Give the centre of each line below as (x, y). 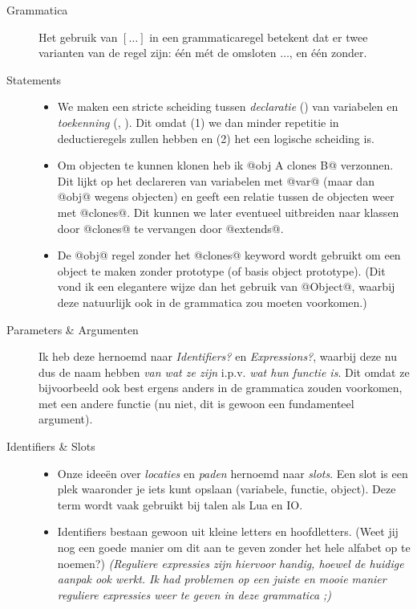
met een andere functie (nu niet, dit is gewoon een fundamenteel (196, 403)
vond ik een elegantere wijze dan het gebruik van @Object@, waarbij (226, 286)
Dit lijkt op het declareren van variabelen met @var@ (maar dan (216, 180)
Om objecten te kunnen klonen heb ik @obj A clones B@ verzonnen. (225, 165)
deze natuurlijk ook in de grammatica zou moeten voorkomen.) (212, 302)
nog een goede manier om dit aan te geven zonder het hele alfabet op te (234, 548)
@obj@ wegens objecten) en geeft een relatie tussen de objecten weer (226, 196)
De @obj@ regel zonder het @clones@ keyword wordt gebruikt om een (229, 255)
